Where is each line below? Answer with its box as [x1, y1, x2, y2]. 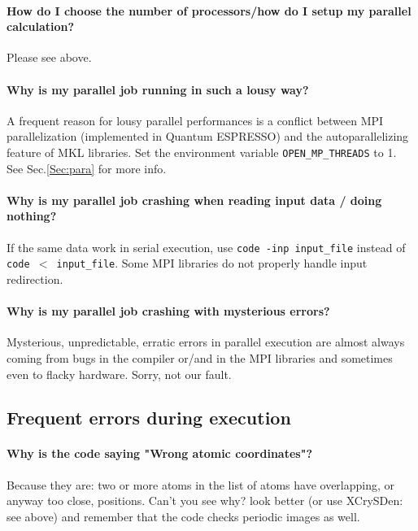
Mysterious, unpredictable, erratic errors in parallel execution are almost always [7, 333, 405, 350]
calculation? [7, 18, 75, 35]
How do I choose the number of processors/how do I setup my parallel [7, 2, 411, 19]
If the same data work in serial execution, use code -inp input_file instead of [7, 238, 406, 255]
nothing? [7, 207, 57, 224]
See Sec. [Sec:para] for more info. [7, 159, 167, 176]
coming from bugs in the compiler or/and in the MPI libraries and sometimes [7, 349, 393, 366]
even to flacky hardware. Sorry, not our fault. [7, 365, 232, 382]
